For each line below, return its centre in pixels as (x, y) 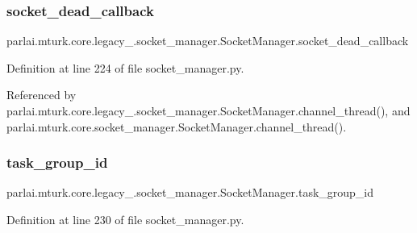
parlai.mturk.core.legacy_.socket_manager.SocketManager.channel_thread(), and (208, 110)
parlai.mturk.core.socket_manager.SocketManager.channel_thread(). (177, 126)
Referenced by (42, 95)
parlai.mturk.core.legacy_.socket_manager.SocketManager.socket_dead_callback (208, 41)
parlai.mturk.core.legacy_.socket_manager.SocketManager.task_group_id (190, 192)
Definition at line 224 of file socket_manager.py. (125, 67)
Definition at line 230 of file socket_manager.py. (125, 219)
